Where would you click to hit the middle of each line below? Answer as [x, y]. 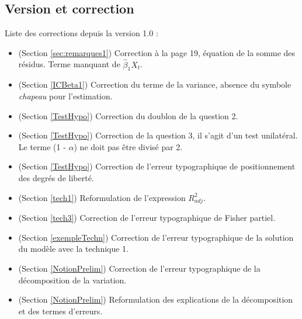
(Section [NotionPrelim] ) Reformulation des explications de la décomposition [156, 299]
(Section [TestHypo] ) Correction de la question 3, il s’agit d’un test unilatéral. [158, 135]
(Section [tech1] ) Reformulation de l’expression [102, 197]
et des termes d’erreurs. [60, 311]
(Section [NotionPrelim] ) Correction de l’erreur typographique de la [139, 268]
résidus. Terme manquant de [69, 64]
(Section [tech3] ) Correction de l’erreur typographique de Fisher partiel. [147, 218]
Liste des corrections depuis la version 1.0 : [81, 33]
